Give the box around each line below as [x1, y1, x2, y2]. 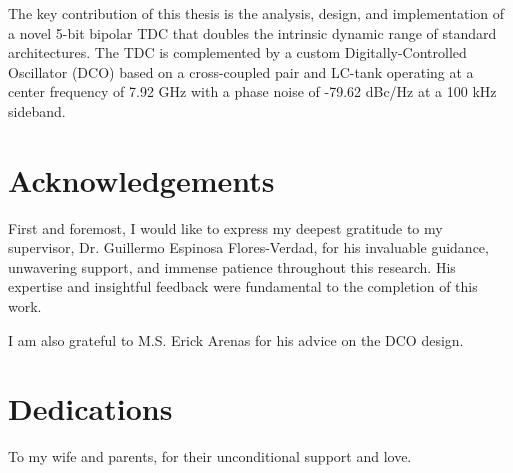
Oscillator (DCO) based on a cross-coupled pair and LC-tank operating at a [8, 61, 474, 82]
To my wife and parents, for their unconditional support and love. [8, 446, 412, 467]
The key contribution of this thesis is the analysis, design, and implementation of [8, 3, 505, 23]
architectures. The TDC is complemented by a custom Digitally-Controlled [8, 42, 467, 63]
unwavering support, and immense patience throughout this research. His [8, 256, 456, 277]
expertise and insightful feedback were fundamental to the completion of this [8, 276, 478, 297]
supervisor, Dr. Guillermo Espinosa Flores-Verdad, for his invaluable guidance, [8, 237, 489, 258]
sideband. [8, 100, 66, 121]
